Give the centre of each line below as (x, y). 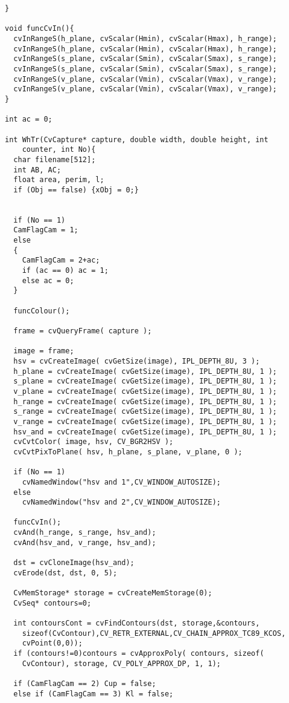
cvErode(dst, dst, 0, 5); (65, 573)
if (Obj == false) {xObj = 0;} (76, 190)
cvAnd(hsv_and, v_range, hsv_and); (85, 542)
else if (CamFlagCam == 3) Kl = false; (94, 694)
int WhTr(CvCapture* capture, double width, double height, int (137, 139)
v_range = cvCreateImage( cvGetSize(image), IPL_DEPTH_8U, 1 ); (145, 421)
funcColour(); (42, 311)
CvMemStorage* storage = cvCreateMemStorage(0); (113, 593)
